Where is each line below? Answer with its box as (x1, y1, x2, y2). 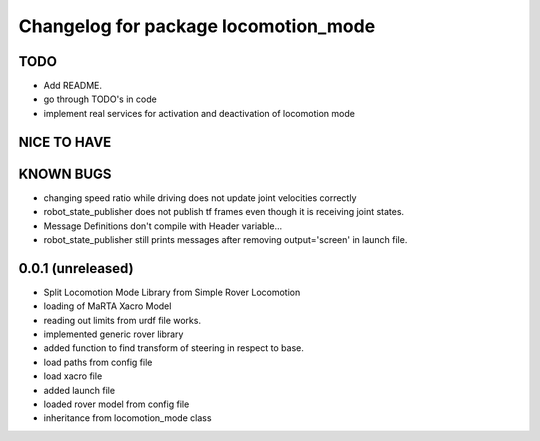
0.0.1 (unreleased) (18, 260, 134, 277)
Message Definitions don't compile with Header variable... (43, 220, 283, 232)
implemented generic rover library (43, 328, 184, 340)
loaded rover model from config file (43, 398, 190, 410)
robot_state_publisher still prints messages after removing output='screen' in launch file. (43, 233, 408, 245)
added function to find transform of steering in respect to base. (43, 342, 304, 354)
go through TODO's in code (43, 93, 157, 105)
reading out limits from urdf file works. (43, 314, 202, 326)
